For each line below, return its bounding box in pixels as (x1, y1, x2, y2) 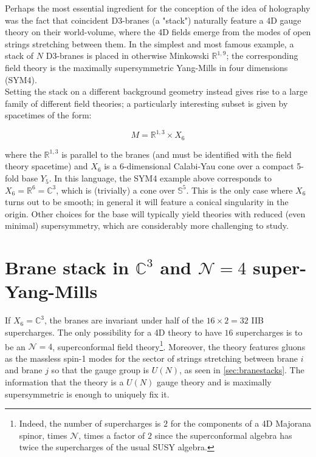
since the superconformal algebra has (154, 428, 292, 441)
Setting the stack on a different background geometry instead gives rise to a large (5, 85, 307, 98)
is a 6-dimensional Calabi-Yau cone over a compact (104, 160, 294, 172)
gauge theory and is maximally (157, 375, 272, 388)
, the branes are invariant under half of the (44, 314, 204, 327)
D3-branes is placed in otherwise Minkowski (46, 49, 209, 62)
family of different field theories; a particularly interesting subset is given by (5, 96, 288, 109)
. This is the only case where (186, 183, 293, 196)
